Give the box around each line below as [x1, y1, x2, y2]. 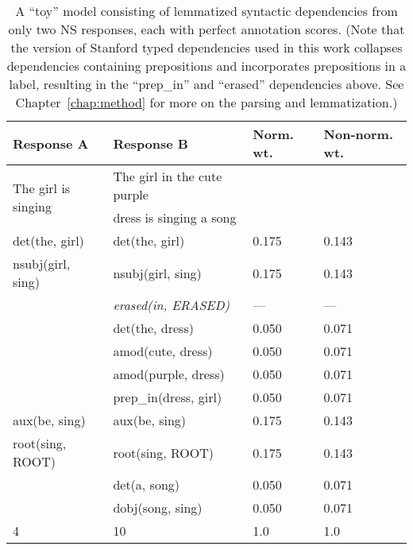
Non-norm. [323, 125, 393, 143]
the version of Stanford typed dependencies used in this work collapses [10, 38, 403, 56]
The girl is [13, 178, 71, 197]
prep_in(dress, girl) [113, 388, 222, 406]
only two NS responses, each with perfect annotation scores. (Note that [8, 20, 405, 38]
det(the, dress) [113, 319, 194, 337]
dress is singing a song [113, 208, 237, 227]
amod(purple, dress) [113, 365, 225, 383]
